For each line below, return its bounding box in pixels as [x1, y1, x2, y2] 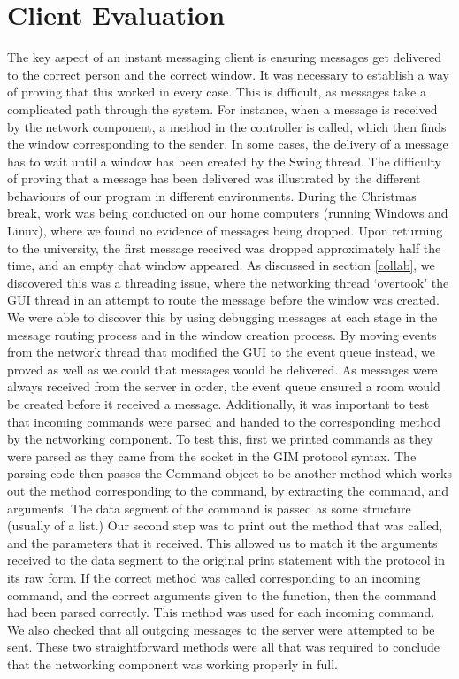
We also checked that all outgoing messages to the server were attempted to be [7, 620, 435, 638]
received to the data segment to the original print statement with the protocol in [7, 551, 445, 569]
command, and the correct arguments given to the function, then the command [7, 585, 437, 604]
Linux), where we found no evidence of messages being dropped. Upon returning [7, 221, 443, 240]
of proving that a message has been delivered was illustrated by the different [7, 169, 421, 188]
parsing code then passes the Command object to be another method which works [7, 464, 452, 482]
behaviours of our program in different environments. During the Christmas [7, 186, 417, 204]
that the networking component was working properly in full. [7, 654, 338, 673]
